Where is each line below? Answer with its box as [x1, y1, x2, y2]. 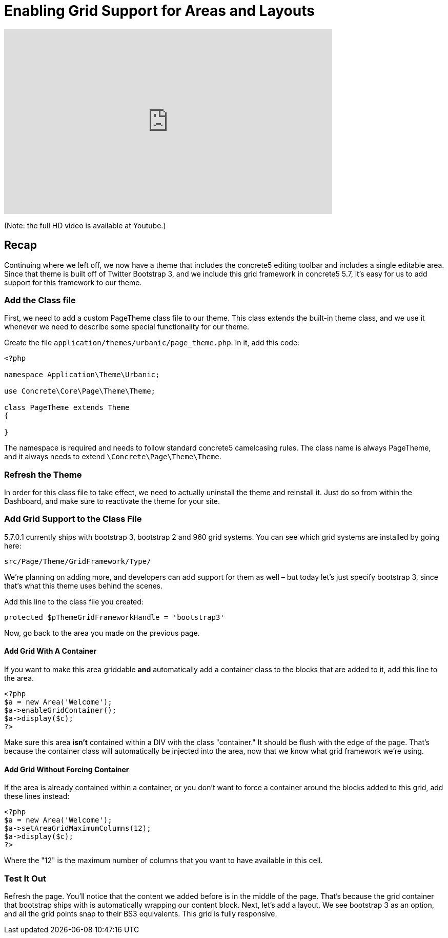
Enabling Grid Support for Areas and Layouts [4, 2, 315, 19]
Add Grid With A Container [4, 647, 97, 656]
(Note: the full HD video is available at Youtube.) [4, 221, 166, 230]
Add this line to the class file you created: [4, 597, 144, 606]
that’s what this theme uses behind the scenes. [4, 581, 162, 590]
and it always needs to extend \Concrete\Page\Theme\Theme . [4, 452, 221, 461]
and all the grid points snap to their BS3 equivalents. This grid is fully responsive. [4, 909, 277, 919]
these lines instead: [4, 792, 70, 801]
